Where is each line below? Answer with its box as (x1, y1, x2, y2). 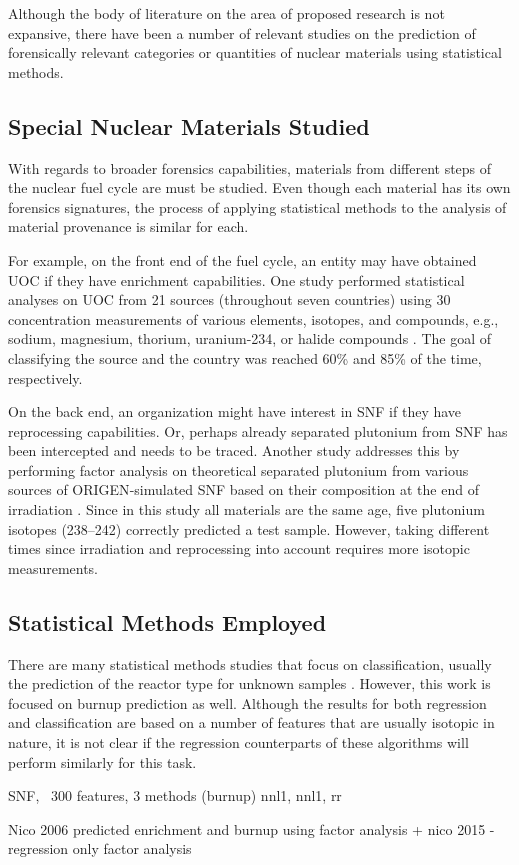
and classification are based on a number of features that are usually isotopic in (8, 712, 495, 733)
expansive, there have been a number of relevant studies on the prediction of (8, 22, 476, 43)
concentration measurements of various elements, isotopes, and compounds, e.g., (8, 308, 499, 329)
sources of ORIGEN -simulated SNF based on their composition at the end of (8, 479, 479, 500)
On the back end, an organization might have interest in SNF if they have (8, 401, 462, 422)
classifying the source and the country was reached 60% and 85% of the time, (8, 347, 482, 368)
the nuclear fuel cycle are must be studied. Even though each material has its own (8, 177, 511, 198)
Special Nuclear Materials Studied (8, 110, 370, 141)
